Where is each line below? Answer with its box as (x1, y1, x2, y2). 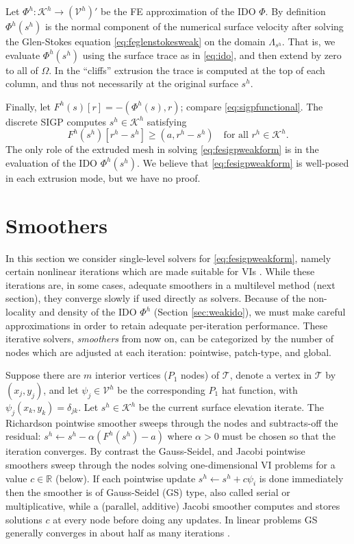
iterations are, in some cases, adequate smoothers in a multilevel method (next (5, 277, 336, 292)
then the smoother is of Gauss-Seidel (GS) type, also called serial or (5, 485, 290, 499)
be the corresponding (117, 383, 205, 397)
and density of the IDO (39, 305, 137, 319)
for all (223, 130, 249, 141)
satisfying (147, 114, 187, 128)
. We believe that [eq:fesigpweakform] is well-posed (136, 155, 349, 169)
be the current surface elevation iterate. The (138, 400, 324, 414)
